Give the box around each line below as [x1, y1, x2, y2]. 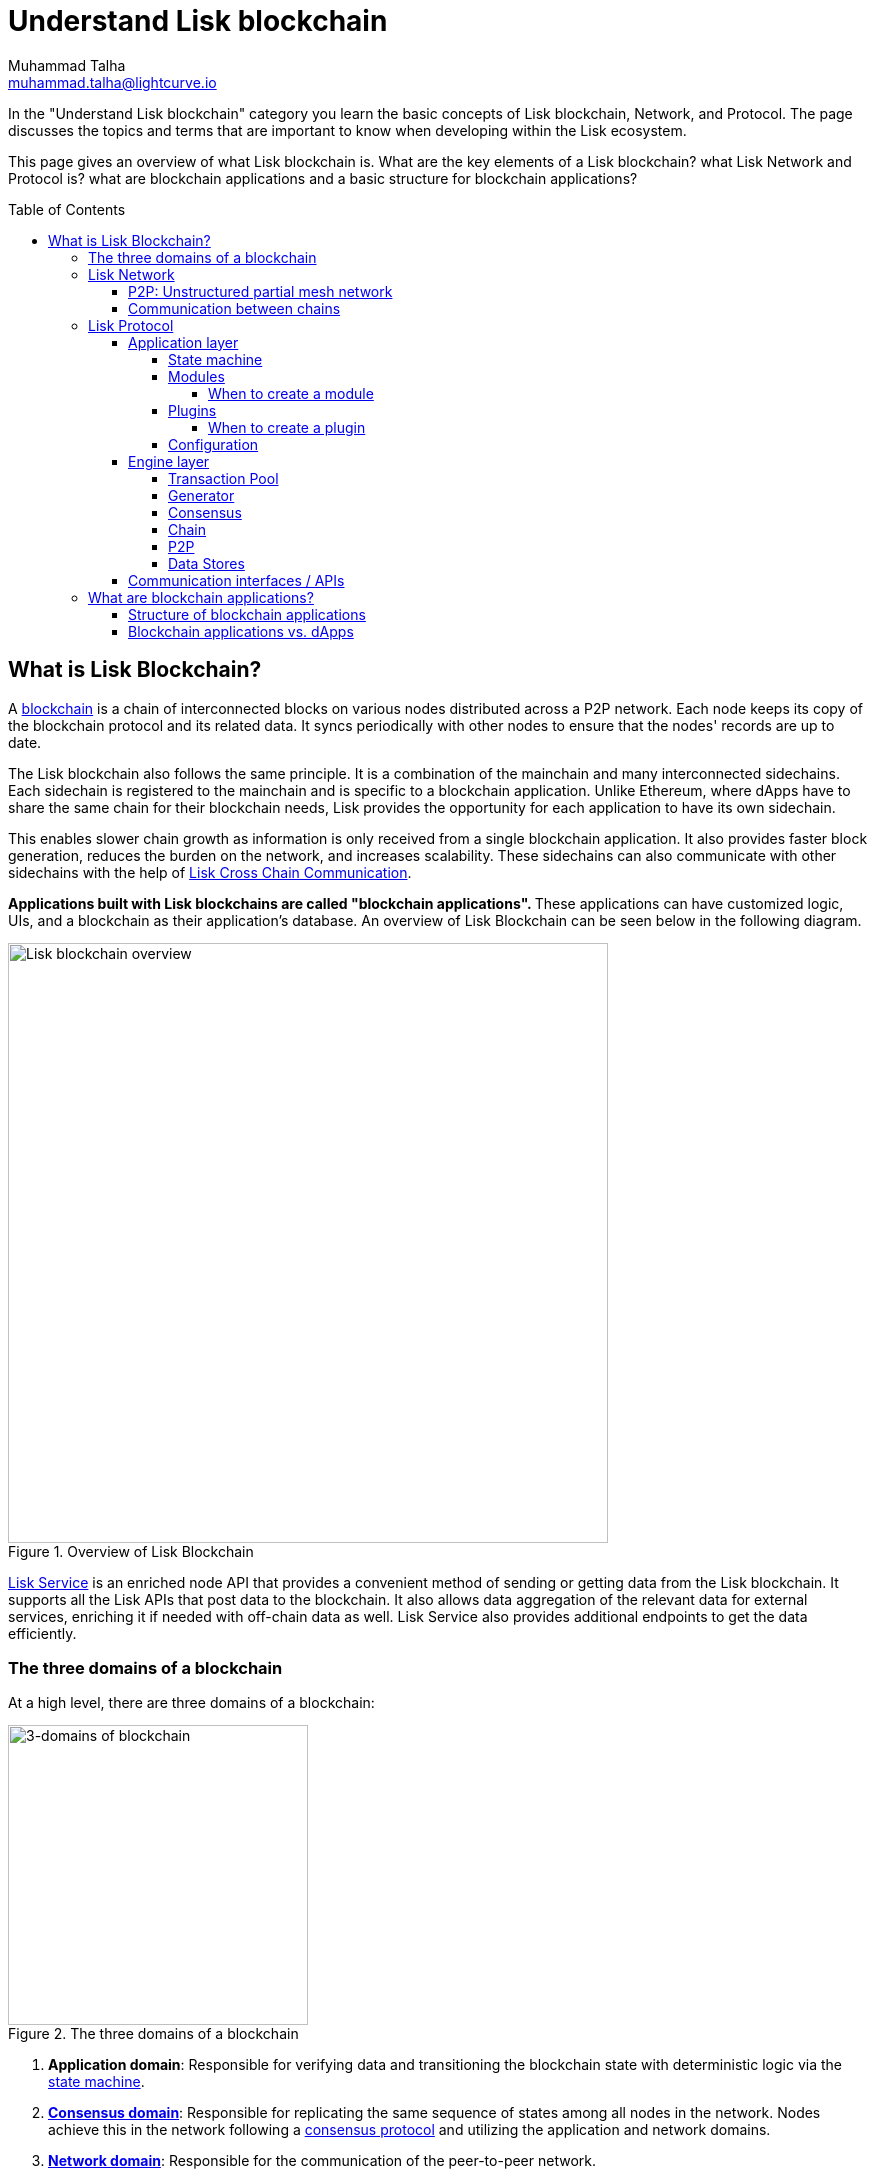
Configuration [168, 435, 259, 453]
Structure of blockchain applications [128, 605, 366, 623]
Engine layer [128, 452, 210, 470]
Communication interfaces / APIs [128, 571, 345, 589]
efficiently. [8, 1624, 77, 1642]
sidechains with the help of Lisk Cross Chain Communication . [8, 863, 412, 881]
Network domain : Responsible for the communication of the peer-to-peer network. [48, 2152, 597, 2170]
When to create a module [208, 384, 374, 402]
